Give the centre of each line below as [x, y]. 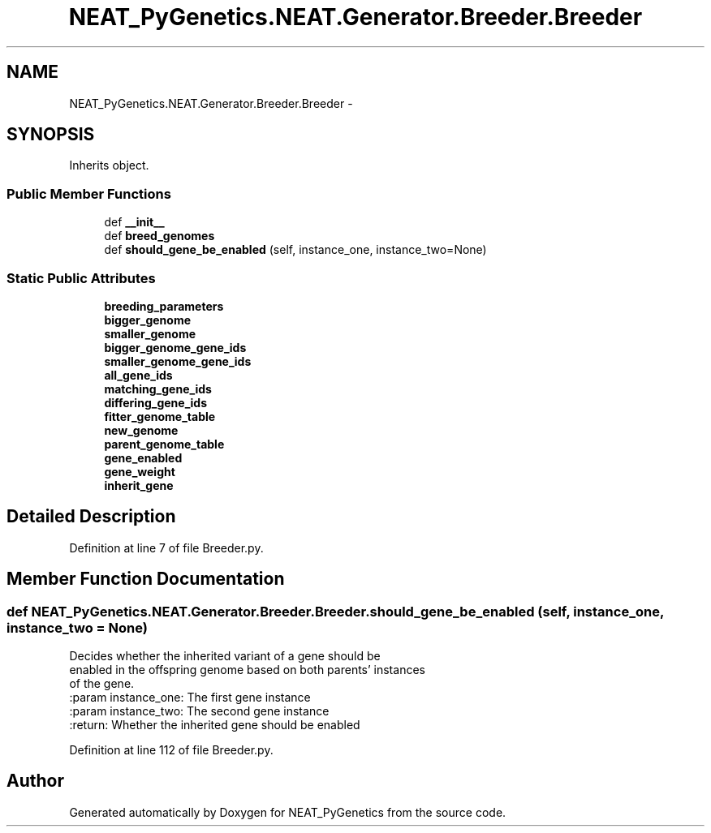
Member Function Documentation [146, 579]
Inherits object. [109, 165]
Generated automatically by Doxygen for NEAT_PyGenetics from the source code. [288, 812]
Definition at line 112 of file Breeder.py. [171, 750]
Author [35, 781]
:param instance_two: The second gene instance [199, 711]
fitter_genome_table [160, 416]
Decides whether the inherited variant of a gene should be [225, 656]
